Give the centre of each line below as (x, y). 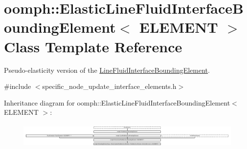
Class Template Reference (93, 46)
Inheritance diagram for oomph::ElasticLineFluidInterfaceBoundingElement (117, 102)
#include (18, 86)
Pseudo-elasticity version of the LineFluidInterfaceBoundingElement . (107, 70)
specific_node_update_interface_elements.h (109, 86)
